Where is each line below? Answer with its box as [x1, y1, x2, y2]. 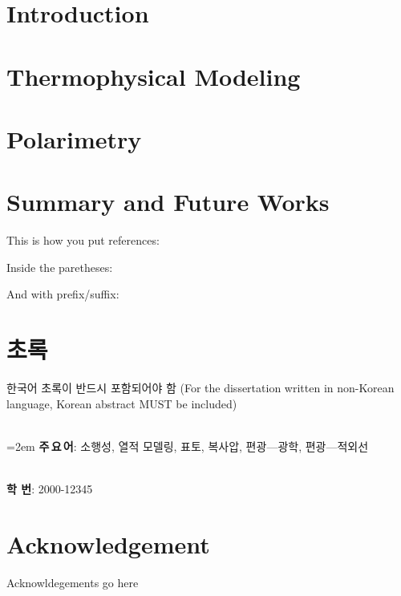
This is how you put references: [6, 232, 160, 249]
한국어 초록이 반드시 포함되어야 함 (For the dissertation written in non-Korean [6, 379, 395, 396]
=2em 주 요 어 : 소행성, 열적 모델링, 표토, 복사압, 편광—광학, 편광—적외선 [6, 437, 369, 454]
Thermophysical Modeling [6, 59, 301, 92]
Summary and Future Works [6, 185, 330, 218]
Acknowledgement [6, 527, 210, 560]
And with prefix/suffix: [6, 286, 119, 302]
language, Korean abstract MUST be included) [6, 395, 237, 412]
